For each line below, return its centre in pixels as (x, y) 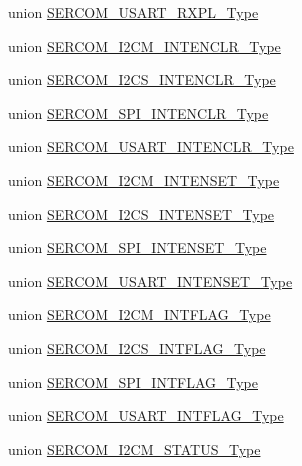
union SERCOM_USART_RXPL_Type (133, 12)
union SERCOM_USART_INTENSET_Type (150, 280)
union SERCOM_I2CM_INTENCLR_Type (144, 45)
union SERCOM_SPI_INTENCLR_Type (138, 112)
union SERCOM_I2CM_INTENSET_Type (144, 179)
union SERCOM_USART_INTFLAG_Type (146, 415)
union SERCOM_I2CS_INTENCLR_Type (142, 79)
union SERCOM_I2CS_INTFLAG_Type (137, 347)
